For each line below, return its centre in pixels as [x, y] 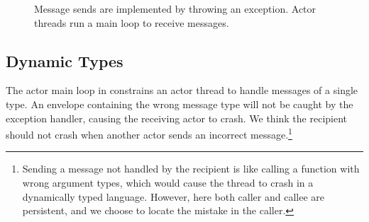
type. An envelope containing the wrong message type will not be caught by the [180, 104]
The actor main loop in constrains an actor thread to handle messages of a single [182, 90]
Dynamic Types [65, 60]
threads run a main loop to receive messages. [132, 22]
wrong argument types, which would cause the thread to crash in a [168, 183]
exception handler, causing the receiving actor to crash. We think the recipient [177, 118]
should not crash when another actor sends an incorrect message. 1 [149, 133]
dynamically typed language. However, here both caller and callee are [174, 196]
